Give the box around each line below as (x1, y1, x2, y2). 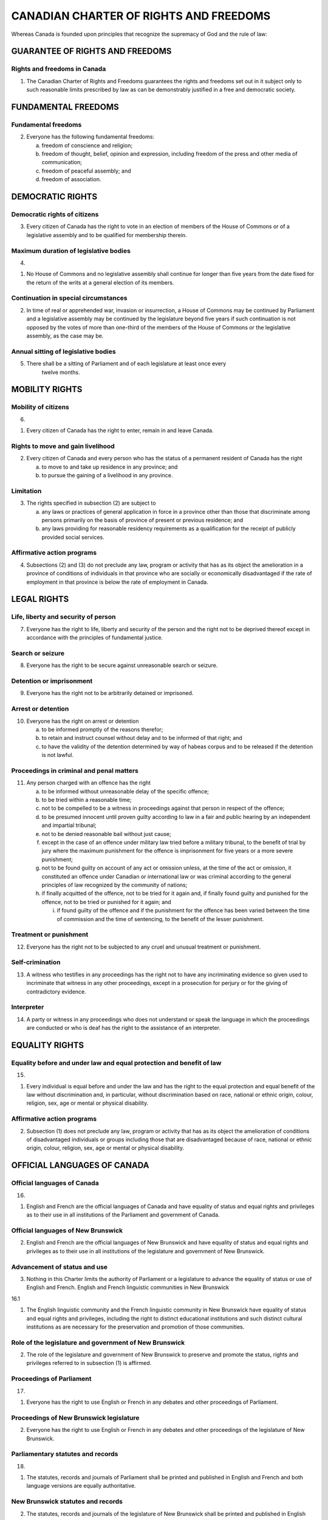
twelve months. (41, 368, 80, 376)
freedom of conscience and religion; (41, 142, 133, 149)
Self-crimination (11, 958, 61, 967)
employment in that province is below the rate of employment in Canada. (26, 578, 209, 586)
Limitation (11, 486, 42, 495)
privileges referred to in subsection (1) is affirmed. (26, 1359, 152, 1367)
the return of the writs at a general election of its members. (26, 278, 174, 286)
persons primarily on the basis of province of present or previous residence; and (41, 516, 244, 523)
